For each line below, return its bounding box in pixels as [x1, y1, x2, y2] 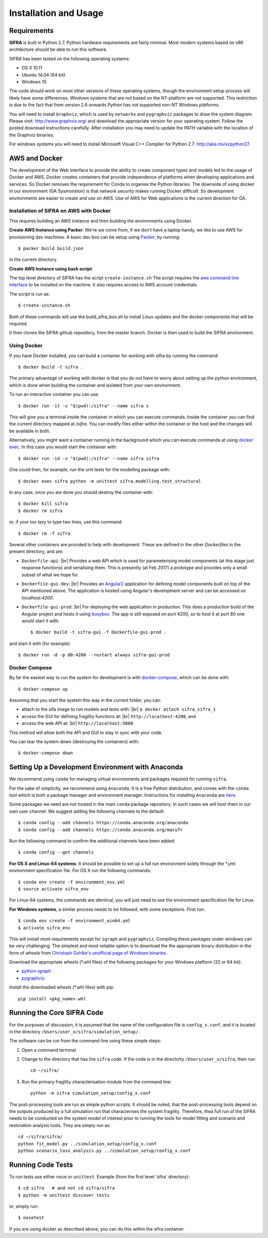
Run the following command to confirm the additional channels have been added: [9, 838, 176, 844]
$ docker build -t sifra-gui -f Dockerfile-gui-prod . [30, 629, 167, 635]
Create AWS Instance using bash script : [9, 265, 93, 271]
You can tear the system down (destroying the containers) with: [9, 739, 139, 744]
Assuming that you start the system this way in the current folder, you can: [9, 697, 161, 703]
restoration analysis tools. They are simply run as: [9, 1122, 111, 1128]
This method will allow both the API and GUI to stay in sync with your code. [9, 730, 163, 736]
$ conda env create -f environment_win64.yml [18, 918, 131, 924]
